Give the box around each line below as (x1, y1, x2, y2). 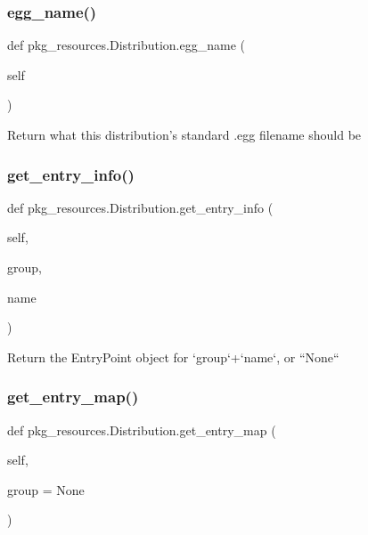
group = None (7, 480, 85, 499)
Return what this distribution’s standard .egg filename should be (7, 126, 362, 143)
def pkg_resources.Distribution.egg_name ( (7, 36, 245, 54)
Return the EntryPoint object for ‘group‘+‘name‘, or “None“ (7, 347, 339, 366)
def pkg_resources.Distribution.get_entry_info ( (7, 198, 274, 216)
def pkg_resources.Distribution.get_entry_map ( (7, 420, 276, 439)
